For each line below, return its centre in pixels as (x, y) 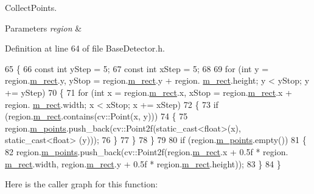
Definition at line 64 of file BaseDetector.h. (85, 48)
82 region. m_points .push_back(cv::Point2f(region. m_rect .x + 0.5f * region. (147, 151)
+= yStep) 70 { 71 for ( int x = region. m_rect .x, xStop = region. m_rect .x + (148, 92)
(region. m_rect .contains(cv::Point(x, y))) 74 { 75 (96, 116)
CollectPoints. (31, 7)
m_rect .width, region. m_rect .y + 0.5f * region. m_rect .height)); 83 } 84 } (143, 163)
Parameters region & (44, 28)
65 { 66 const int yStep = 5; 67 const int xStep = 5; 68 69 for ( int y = (137, 68)
